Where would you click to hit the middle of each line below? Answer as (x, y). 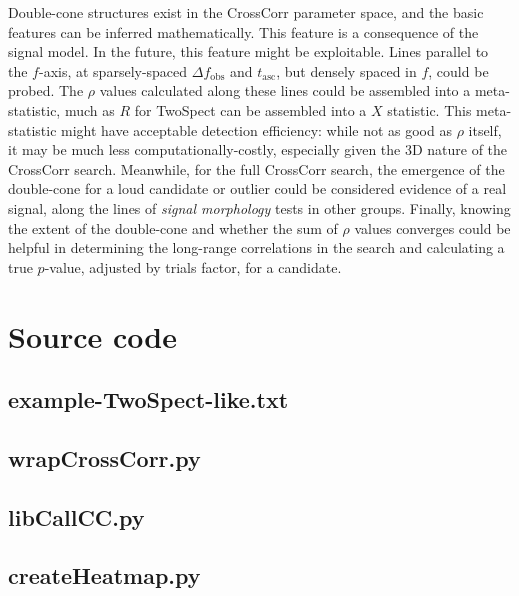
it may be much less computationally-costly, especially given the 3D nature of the (258, 149)
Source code (92, 335)
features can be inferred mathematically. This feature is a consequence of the (243, 31)
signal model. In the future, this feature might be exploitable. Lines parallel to (248, 51)
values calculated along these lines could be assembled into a (285, 90)
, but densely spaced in (346, 70)
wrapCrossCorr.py (104, 457)
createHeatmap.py (104, 575)
